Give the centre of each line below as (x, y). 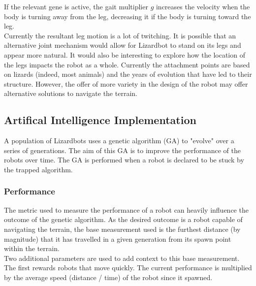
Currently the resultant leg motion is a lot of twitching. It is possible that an (120, 35)
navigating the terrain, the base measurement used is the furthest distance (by (122, 229)
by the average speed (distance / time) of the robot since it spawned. (108, 277)
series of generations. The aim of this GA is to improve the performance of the (122, 150)
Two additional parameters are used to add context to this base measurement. (122, 258)
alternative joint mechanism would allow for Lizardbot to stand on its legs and (123, 45)
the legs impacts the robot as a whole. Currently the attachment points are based (127, 64)
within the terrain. (32, 248)
